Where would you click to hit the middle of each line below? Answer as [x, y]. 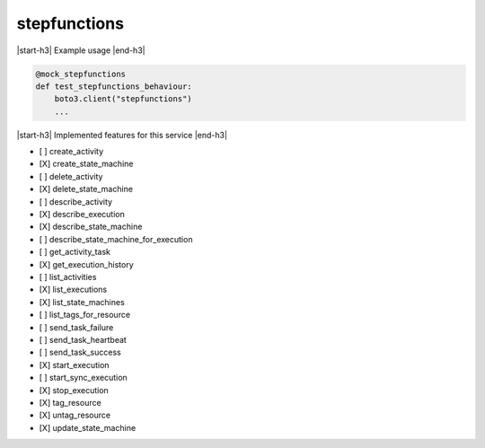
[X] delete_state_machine [86, 189]
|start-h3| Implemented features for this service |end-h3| [122, 135]
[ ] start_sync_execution [83, 378]
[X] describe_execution [82, 215]
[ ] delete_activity [71, 176]
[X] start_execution [74, 365]
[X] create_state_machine [86, 164]
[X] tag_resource [71, 402]
